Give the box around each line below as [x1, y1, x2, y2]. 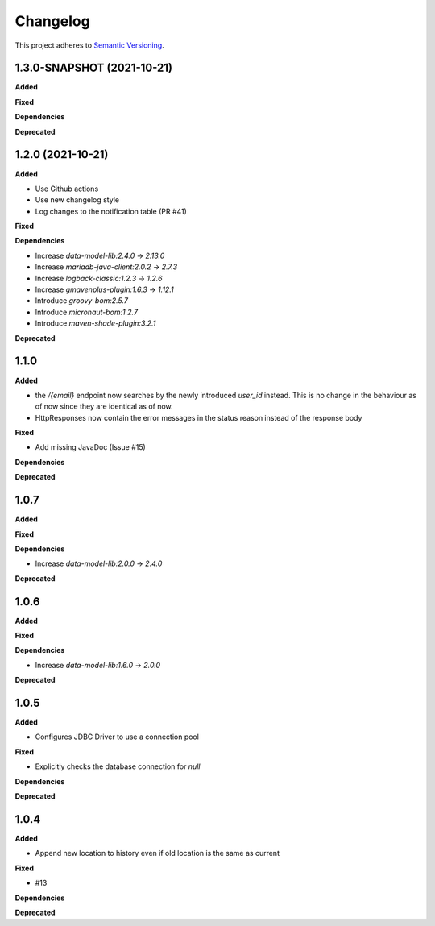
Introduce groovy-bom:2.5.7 [35, 296, 129, 305]
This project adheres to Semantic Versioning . [14, 40, 164, 50]
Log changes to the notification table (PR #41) [35, 206, 187, 216]
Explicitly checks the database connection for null [35, 762, 201, 771]
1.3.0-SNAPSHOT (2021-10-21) [14, 61, 173, 75]
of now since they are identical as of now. [35, 401, 173, 411]
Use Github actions [35, 184, 99, 193]
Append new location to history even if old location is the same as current [35, 849, 280, 858]
